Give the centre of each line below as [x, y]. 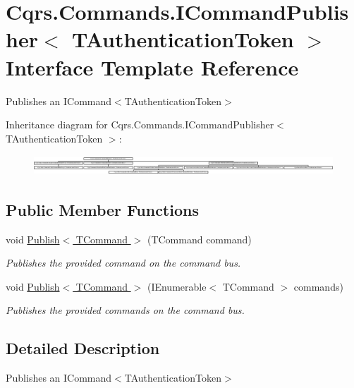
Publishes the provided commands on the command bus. [125, 310]
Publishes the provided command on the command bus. [123, 263]
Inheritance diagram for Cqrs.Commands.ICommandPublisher [140, 125]
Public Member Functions [102, 209]
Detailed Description [83, 348]
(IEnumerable [177, 286]
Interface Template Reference [152, 67]
